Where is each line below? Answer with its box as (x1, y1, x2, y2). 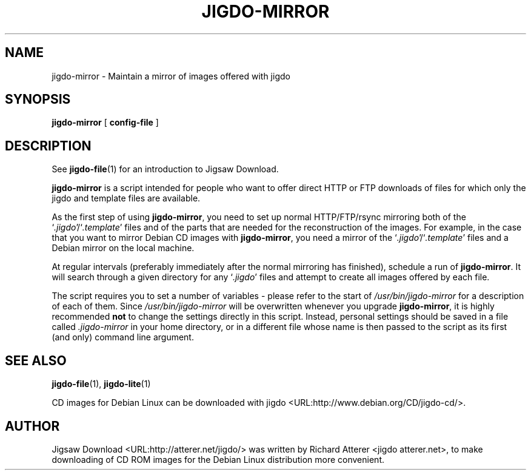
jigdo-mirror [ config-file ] (52, 117, 159, 128)
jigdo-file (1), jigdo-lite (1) (52, 379, 151, 389)
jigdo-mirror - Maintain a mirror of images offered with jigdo (52, 70, 290, 81)
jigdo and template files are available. (52, 193, 201, 204)
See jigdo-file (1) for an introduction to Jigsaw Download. (52, 164, 279, 175)
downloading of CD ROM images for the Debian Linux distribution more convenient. (52, 454, 384, 465)
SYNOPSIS (5, 92, 71, 107)
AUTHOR (5, 418, 60, 434)
